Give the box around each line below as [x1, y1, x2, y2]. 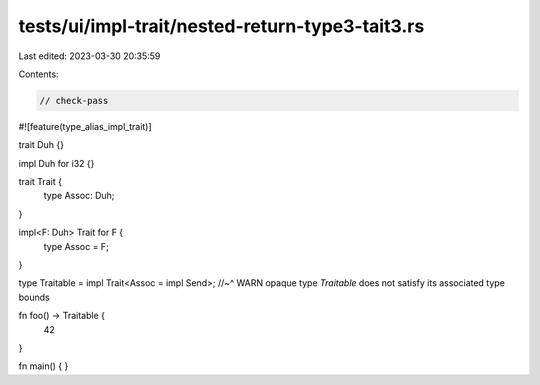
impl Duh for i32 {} [18, 157, 95, 169]
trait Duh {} [18, 139, 65, 151]
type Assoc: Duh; [43, 190, 115, 202]
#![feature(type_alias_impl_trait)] [18, 120, 152, 132]
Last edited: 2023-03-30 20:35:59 [18, 50, 161, 62]
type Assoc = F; [43, 240, 109, 252]
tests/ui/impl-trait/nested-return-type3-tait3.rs [18, 15, 425, 37]
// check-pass [39, 95, 109, 106]
